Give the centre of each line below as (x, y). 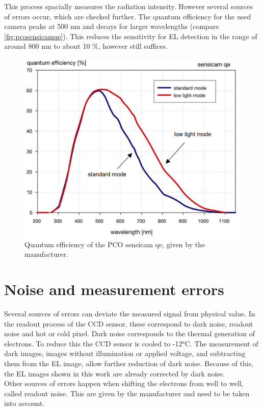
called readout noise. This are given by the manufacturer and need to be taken (127, 393)
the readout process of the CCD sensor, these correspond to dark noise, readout (129, 323)
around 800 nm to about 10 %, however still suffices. (86, 46)
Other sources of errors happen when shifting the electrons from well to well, (124, 383)
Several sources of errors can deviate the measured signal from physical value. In (130, 313)
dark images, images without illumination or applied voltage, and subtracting (125, 353)
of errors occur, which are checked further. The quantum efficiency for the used (128, 16)
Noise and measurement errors (114, 289)
